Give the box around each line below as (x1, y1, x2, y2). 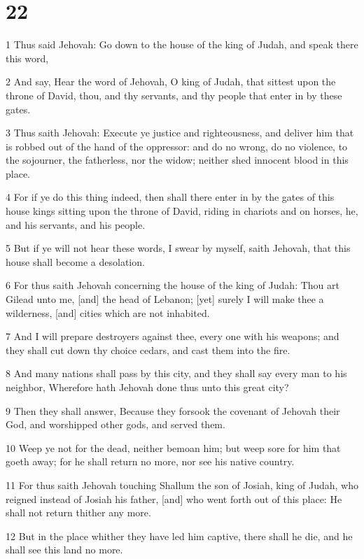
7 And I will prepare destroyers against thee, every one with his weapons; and (6, 329, 339, 344)
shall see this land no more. (6, 542, 123, 557)
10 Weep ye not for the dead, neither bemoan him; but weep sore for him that (6, 440, 341, 455)
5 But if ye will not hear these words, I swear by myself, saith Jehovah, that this (6, 241, 351, 255)
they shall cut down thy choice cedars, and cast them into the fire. (6, 342, 290, 357)
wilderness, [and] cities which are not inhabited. (6, 305, 210, 320)
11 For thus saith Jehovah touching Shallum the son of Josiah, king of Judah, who (6, 477, 359, 492)
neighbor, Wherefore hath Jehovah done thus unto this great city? (6, 380, 289, 394)
